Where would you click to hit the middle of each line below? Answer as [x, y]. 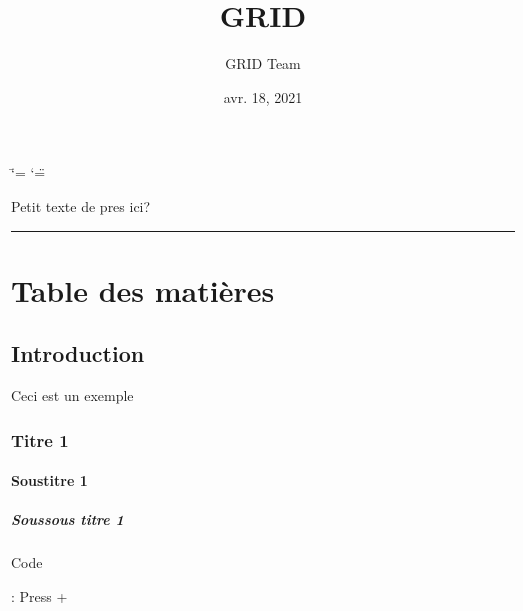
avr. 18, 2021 [263, 96]
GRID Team [263, 63]
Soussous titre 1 [67, 519]
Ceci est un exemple [72, 395]
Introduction [78, 353]
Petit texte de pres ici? [81, 205]
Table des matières [143, 289]
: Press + [39, 595]
